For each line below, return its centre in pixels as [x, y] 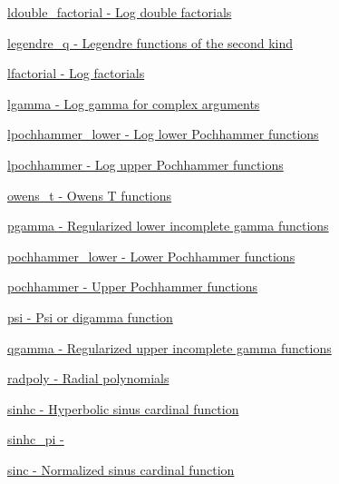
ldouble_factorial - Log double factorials [120, 12]
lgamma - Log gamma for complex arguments [134, 103]
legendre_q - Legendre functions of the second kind [150, 42]
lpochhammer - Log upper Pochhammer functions [145, 164]
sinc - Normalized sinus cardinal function [121, 469]
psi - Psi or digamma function [90, 316]
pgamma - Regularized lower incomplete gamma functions [168, 226]
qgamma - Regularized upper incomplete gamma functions [169, 347]
